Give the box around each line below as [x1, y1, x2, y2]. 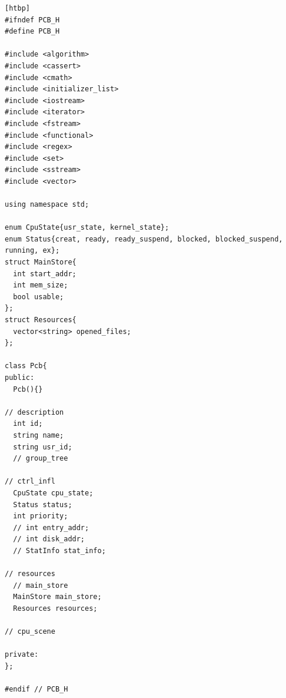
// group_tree [13, 454, 68, 463]
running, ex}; [5, 246, 60, 255]
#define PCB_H [5, 27, 60, 36]
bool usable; [13, 292, 64, 301]
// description [5, 408, 64, 416]
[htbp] [5, 4, 30, 12]
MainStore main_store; [13, 593, 102, 601]
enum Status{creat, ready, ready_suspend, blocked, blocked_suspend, [5, 234, 283, 243]
